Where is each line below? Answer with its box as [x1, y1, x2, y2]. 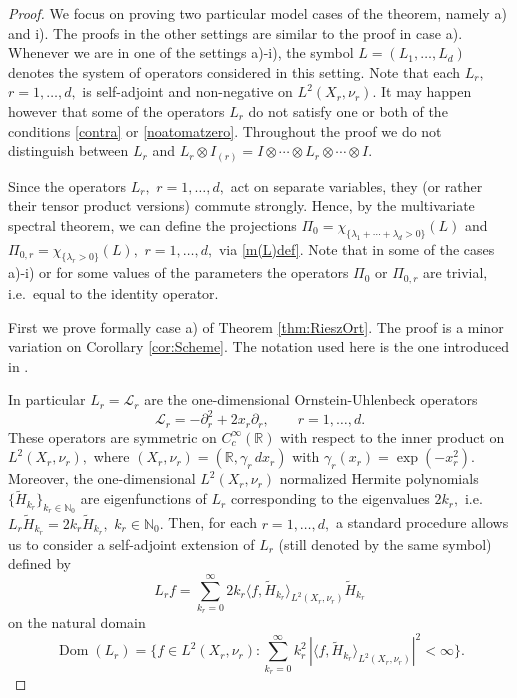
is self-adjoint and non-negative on [82, 81, 293, 102]
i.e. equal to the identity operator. [8, 282, 219, 303]
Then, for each [168, 512, 257, 533]
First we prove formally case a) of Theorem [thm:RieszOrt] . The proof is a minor [8, 316, 504, 337]
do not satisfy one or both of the [248, 100, 448, 121]
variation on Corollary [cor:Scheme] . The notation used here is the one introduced [8, 336, 509, 357]
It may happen [381, 81, 472, 102]
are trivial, [423, 262, 488, 283]
